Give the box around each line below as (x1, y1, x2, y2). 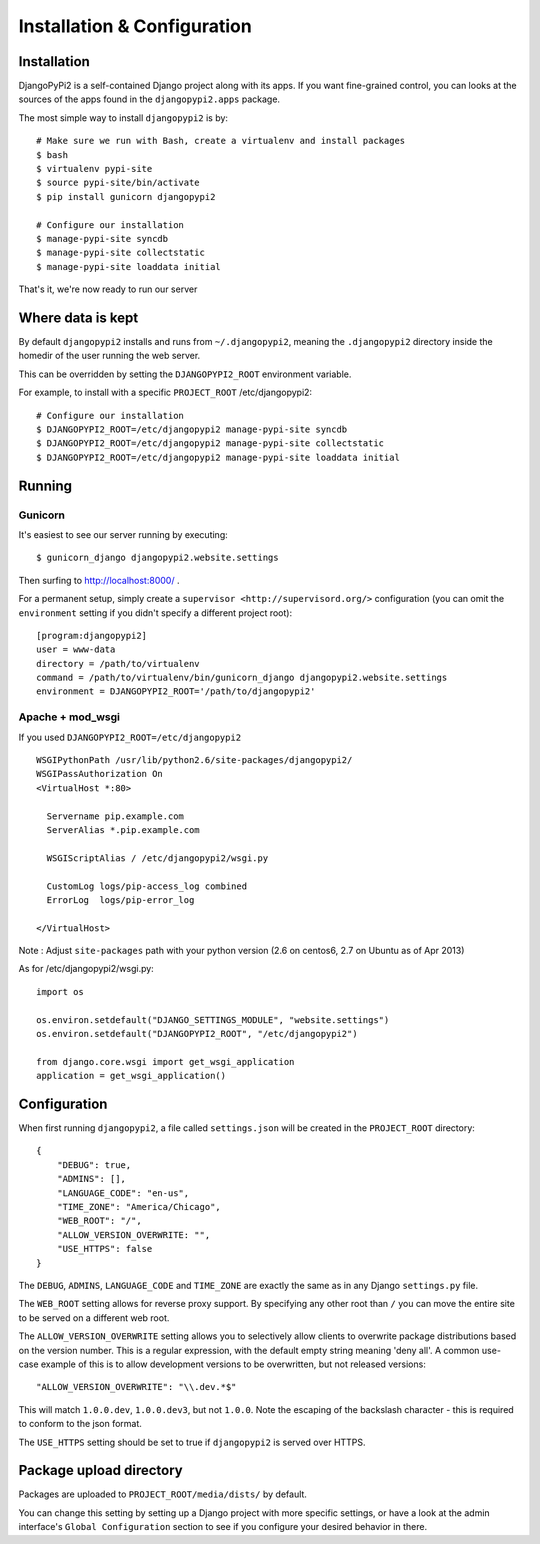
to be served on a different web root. (18, 1311, 170, 1324)
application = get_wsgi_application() (36, 1070, 227, 1082)
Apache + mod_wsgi (18, 710, 120, 724)
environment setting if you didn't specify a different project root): (18, 606, 293, 619)
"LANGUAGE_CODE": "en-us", (56, 1187, 190, 1199)
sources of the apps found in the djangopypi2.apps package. (18, 93, 280, 105)
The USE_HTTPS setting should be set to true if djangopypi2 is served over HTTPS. (18, 1436, 366, 1448)
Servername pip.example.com (46, 810, 185, 822)
